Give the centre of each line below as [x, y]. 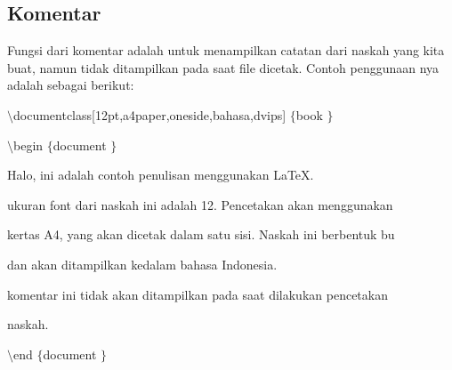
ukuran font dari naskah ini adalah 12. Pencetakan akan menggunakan [200, 204]
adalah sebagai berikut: [71, 85]
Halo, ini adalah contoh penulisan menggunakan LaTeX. [161, 175]
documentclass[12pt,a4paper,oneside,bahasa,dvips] [150, 114]
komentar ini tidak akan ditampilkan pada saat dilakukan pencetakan [198, 294]
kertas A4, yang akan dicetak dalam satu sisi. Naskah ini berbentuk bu [201, 234]
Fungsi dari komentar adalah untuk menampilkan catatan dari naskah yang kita [226, 50]
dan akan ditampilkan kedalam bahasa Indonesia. [142, 264]
